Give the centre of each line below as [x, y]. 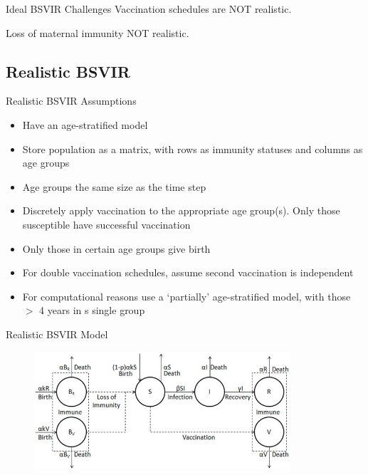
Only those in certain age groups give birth [116, 248]
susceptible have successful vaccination [106, 224]
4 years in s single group [92, 310]
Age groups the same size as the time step [114, 186]
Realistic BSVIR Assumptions [71, 101]
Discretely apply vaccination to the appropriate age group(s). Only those [181, 210]
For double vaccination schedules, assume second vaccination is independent [188, 272]
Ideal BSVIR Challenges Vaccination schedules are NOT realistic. [149, 9]
